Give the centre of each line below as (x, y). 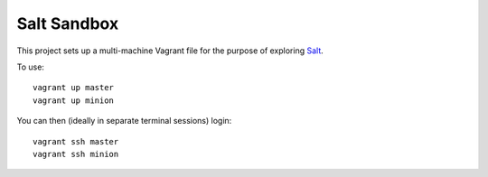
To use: (31, 67)
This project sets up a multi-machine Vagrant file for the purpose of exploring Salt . (170, 51)
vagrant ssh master (76, 141)
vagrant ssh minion (76, 154)
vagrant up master (74, 88)
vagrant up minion (74, 100)
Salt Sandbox (68, 23)
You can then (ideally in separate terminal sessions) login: (124, 121)
